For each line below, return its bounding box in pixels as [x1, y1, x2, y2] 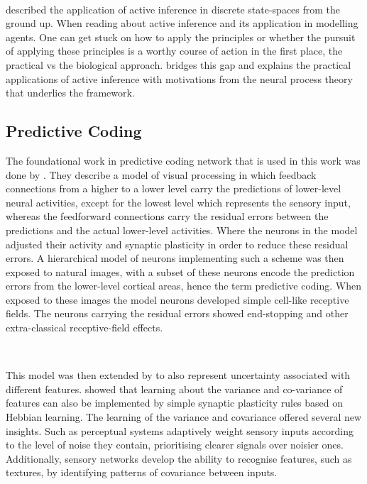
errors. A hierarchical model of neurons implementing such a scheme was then [6, 251, 344, 265]
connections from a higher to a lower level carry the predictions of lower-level [6, 181, 341, 196]
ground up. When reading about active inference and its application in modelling [6, 16, 358, 31]
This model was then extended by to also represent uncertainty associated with [6, 368, 351, 383]
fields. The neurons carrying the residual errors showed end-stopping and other [6, 306, 349, 321]
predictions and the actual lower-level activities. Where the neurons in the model [6, 222, 358, 237]
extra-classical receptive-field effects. [6, 320, 163, 335]
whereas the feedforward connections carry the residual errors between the [6, 209, 329, 224]
